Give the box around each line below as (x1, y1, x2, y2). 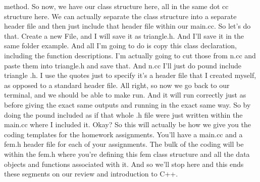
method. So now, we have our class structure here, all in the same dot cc (4, 1, 229, 11)
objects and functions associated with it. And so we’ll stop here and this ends (4, 158, 244, 169)
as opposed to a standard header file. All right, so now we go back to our (4, 79, 230, 90)
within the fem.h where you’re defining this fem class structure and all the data (4, 148, 250, 159)
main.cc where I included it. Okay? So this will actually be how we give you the (4, 119, 251, 130)
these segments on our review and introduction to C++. (4, 168, 178, 179)
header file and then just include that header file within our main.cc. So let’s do (4, 21, 251, 31)
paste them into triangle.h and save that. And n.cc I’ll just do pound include (4, 60, 242, 70)
